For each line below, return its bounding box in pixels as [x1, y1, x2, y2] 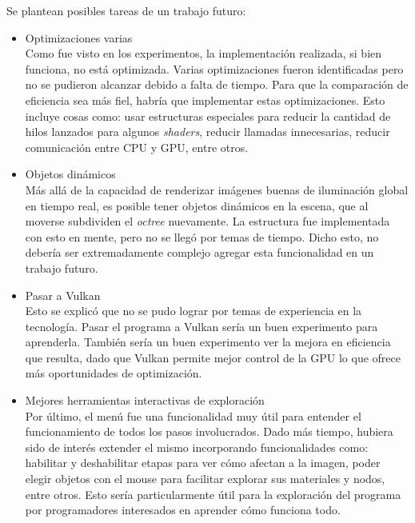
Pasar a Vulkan [25, 286, 101, 303]
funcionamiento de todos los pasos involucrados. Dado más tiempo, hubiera [25, 423, 393, 440]
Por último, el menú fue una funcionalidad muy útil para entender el [25, 407, 361, 424]
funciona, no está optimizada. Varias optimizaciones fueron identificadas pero [25, 60, 404, 77]
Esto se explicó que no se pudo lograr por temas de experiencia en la [25, 302, 362, 319]
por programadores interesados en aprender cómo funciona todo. [25, 501, 341, 518]
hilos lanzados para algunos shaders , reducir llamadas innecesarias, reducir [25, 123, 390, 140]
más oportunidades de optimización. [25, 365, 202, 381]
